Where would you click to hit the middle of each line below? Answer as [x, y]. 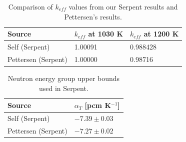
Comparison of [30, 6]
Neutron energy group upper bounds [64, 78]
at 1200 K [161, 34]
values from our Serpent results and [123, 6]
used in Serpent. [63, 88]
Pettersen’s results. [93, 16]
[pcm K [98, 105]
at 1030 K [106, 34]
